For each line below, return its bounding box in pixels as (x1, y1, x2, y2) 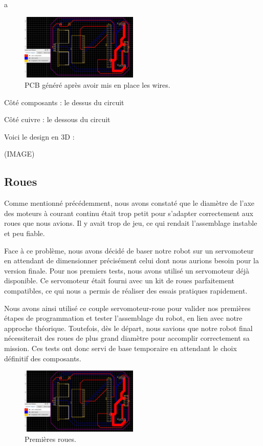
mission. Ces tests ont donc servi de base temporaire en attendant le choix (4, 342, 237, 353)
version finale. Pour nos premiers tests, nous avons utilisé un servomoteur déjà (4, 265, 250, 276)
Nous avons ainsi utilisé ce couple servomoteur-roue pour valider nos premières (4, 302, 251, 313)
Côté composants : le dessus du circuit (4, 96, 124, 107)
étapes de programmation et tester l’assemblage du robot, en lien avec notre (4, 313, 243, 323)
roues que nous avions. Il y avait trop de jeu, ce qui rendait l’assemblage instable (4, 218, 257, 228)
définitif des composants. (4, 353, 81, 363)
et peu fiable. (4, 227, 45, 238)
